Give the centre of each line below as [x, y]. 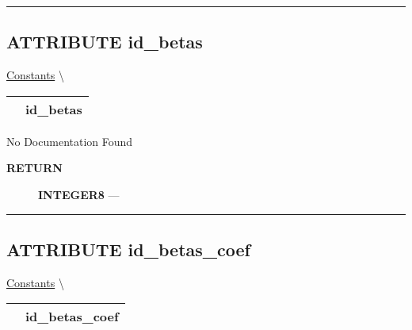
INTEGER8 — [79, 194]
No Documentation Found [70, 141]
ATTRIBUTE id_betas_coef [128, 249]
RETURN [34, 168]
